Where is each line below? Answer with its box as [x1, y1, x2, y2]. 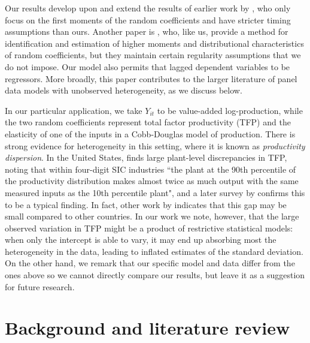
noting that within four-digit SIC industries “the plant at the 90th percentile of [5, 163, 296, 175]
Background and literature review [5, 315, 290, 340]
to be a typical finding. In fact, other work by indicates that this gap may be [5, 198, 287, 210]
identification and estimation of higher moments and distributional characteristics [5, 37, 304, 49]
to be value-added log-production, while [157, 104, 303, 116]
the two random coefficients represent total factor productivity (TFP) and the [5, 116, 291, 128]
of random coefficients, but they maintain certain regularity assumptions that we [5, 49, 301, 61]
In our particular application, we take [5, 104, 142, 116]
